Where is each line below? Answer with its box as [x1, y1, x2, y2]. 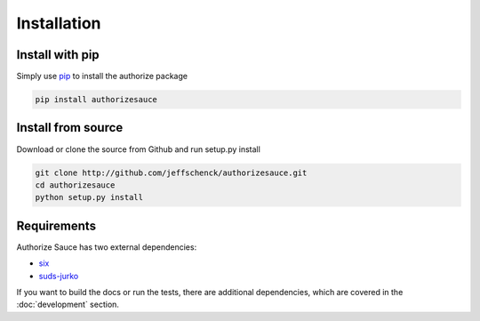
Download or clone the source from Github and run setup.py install [16, 143, 261, 155]
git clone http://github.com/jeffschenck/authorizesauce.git [35, 167, 308, 178]
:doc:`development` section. [16, 299, 120, 310]
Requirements [16, 218, 97, 233]
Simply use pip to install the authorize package [16, 71, 188, 82]
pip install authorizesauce [35, 94, 157, 105]
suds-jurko [38, 270, 79, 281]
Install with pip [16, 47, 100, 62]
